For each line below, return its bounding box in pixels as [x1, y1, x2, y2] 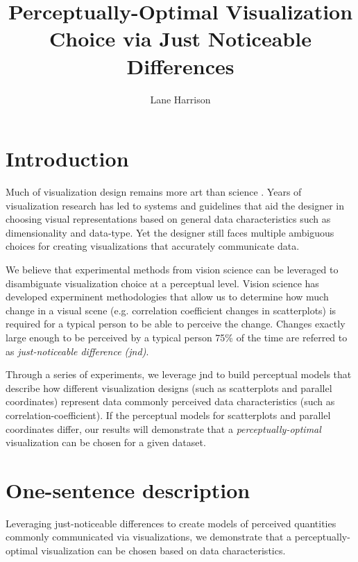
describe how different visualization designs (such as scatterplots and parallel [6, 380, 332, 395]
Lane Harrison [150, 92, 211, 106]
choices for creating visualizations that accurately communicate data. [6, 239, 300, 253]
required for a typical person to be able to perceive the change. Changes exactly [6, 316, 346, 331]
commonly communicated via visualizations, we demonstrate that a [6, 529, 292, 544]
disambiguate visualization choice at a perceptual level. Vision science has [6, 275, 319, 290]
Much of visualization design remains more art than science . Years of [6, 185, 302, 199]
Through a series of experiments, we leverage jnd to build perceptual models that [6, 367, 352, 382]
